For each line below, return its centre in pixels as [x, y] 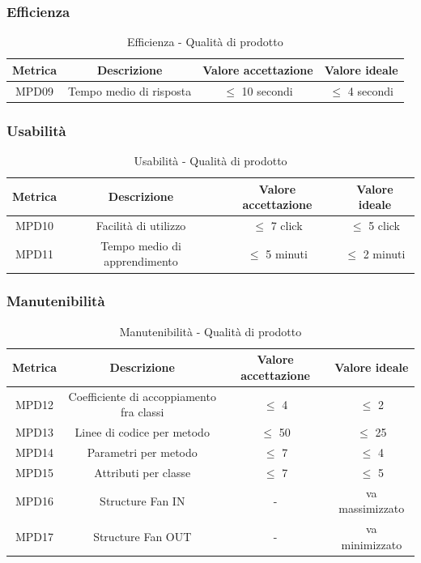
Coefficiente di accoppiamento [142, 396]
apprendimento [141, 261]
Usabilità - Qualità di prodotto [210, 160]
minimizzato [372, 544]
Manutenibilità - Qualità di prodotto [210, 331]
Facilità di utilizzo [141, 225]
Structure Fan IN [142, 500]
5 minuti [287, 253]
